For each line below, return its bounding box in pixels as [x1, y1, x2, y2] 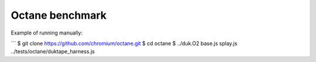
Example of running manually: [11, 29, 83, 36]
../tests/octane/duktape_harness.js [11, 48, 95, 55]
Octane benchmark [11, 9, 107, 22]
